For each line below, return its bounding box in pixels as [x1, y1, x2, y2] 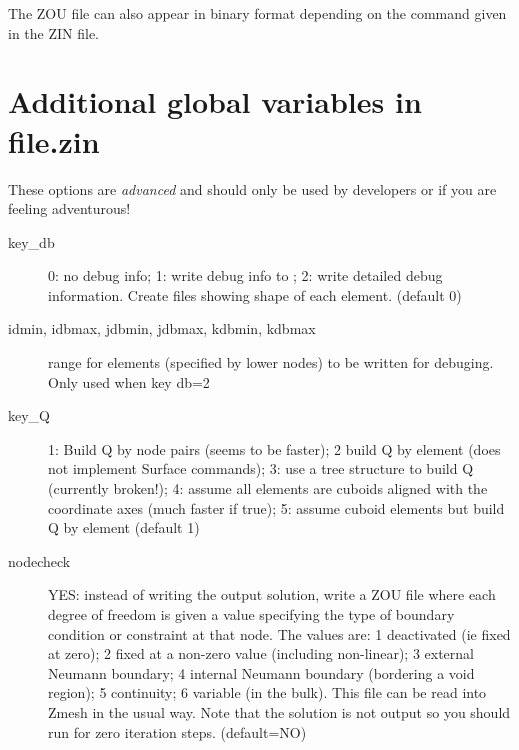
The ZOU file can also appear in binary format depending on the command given [8, 3, 507, 23]
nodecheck [8, 550, 71, 571]
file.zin [8, 120, 100, 161]
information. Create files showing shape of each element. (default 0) [48, 284, 462, 305]
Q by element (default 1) [48, 517, 200, 538]
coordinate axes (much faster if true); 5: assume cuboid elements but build [48, 497, 505, 518]
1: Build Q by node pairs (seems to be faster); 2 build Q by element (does [48, 438, 501, 459]
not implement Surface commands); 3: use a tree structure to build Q [48, 458, 474, 479]
